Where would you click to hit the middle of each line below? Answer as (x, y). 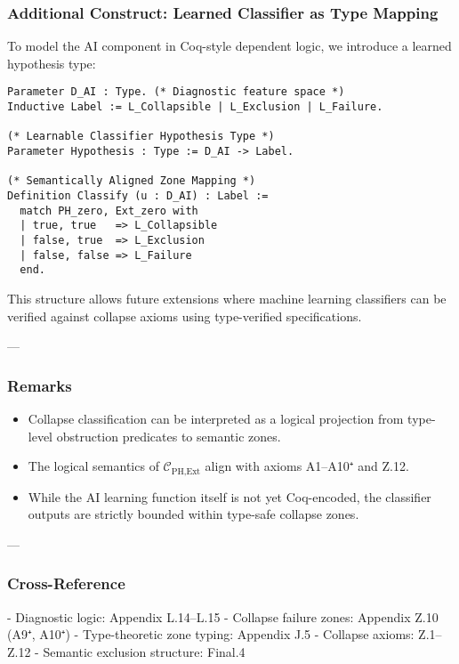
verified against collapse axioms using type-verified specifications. (185, 316)
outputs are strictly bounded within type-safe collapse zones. (193, 514)
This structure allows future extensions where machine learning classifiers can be (227, 298)
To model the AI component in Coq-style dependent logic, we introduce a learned (229, 46)
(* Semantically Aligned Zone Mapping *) (132, 181)
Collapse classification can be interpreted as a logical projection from (216, 418)
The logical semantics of (93, 466)
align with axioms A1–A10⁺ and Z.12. (307, 466)
